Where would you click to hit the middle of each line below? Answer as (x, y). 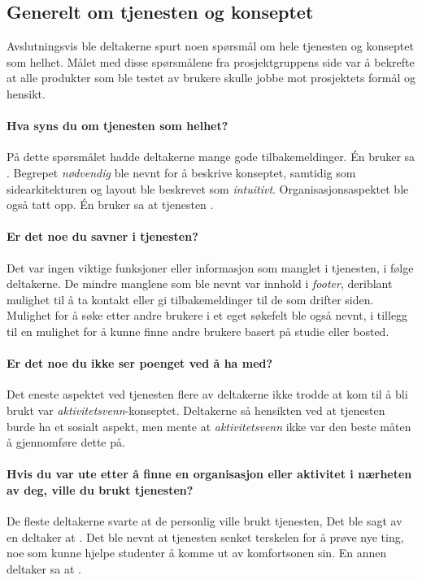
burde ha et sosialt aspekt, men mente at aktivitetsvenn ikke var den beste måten (209, 426)
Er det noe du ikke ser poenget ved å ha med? (140, 363)
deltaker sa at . (44, 568)
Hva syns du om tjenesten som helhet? (117, 126)
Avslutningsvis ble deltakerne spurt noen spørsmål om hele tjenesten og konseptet (210, 46)
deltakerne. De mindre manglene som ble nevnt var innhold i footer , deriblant (200, 283)
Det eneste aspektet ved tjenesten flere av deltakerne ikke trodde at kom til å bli (207, 394)
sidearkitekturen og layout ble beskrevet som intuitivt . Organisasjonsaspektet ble (208, 188)
